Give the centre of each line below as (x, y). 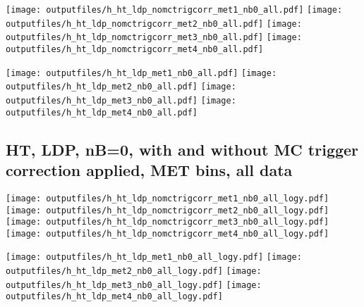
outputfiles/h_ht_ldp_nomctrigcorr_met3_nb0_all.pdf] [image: (154, 38)
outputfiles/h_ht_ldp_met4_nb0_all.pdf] (102, 112)
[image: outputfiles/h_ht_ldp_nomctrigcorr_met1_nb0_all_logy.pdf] (168, 198)
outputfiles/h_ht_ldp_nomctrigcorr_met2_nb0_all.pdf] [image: (154, 24)
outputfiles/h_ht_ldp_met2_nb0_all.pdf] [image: (121, 87)
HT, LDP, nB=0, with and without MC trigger (182, 149)
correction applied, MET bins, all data (149, 170)
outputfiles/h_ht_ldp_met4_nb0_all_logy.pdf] (114, 297)
